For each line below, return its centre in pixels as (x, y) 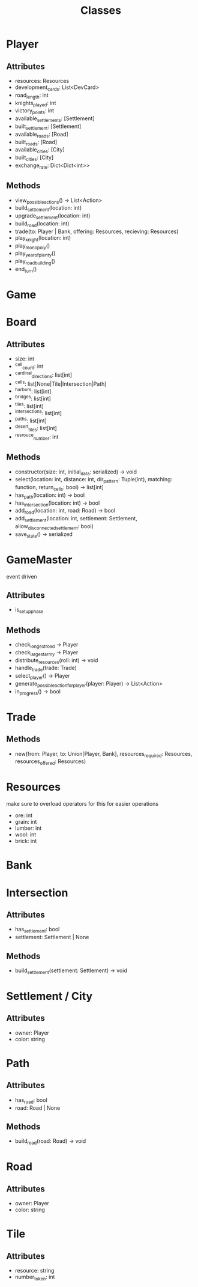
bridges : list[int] (33, 398)
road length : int (32, 96)
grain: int (26, 822)
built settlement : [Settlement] (48, 127)
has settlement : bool (37, 930)
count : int (33, 367)
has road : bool (31, 1100)
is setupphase (29, 610)
